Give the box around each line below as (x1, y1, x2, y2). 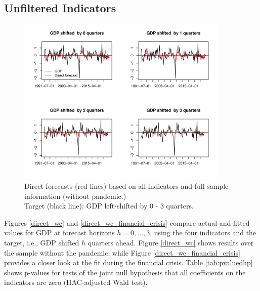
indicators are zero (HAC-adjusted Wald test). (4, 277, 148, 287)
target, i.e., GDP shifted (4, 237, 79, 247)
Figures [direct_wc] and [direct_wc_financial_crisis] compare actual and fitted (4, 217, 250, 228)
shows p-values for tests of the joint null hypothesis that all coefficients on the (4, 267, 246, 277)
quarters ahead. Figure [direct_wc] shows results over (88, 237, 254, 247)
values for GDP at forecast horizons (4, 227, 115, 238)
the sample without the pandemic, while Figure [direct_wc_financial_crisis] (4, 247, 240, 258)
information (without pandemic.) (24, 190, 126, 201)
